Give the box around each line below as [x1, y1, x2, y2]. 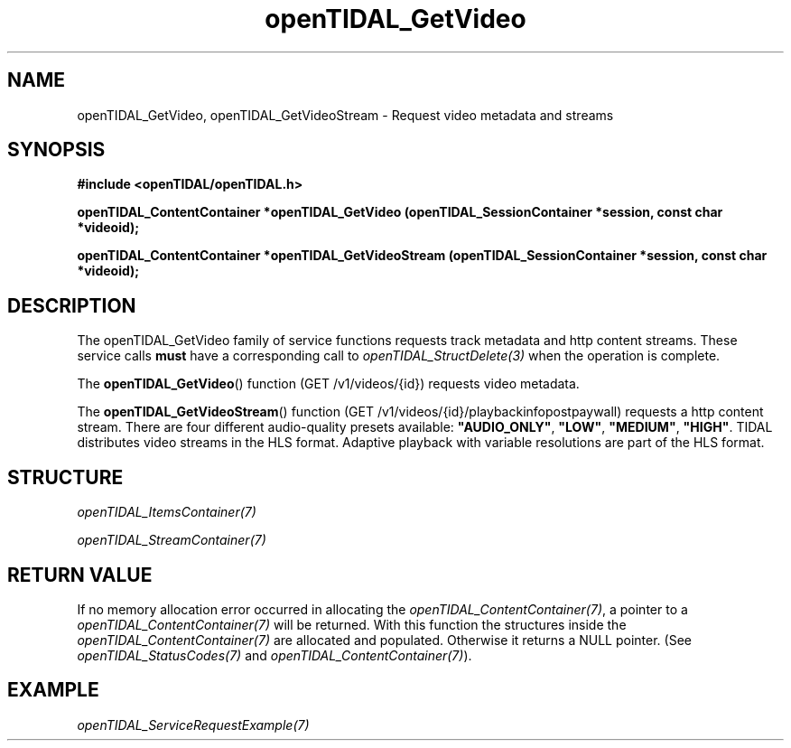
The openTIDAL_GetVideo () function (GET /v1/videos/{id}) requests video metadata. [77, 376, 580, 392]
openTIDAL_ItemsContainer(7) [77, 504, 256, 520]
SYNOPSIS [7, 138, 106, 162]
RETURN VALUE [7, 563, 153, 586]
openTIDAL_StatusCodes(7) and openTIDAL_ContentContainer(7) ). [77, 647, 472, 663]
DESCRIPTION [7, 294, 136, 317]
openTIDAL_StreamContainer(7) [77, 532, 266, 548]
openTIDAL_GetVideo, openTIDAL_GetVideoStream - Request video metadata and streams [77, 107, 614, 123]
